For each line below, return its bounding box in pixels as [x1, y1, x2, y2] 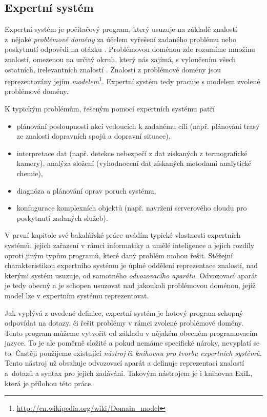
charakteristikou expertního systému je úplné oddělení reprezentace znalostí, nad [5, 260, 258, 271]
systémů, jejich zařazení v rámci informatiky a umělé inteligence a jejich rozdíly [5, 239, 255, 250]
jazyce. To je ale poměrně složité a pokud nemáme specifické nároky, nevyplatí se [5, 337, 260, 348]
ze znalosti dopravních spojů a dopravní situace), [16, 130, 171, 141]
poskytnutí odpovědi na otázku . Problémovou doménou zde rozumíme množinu [5, 44, 255, 54]
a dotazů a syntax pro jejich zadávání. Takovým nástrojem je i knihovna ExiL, [5, 368, 253, 378]
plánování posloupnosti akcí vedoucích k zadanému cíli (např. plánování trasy [16, 120, 260, 131]
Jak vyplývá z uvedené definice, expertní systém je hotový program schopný [5, 307, 243, 318]
